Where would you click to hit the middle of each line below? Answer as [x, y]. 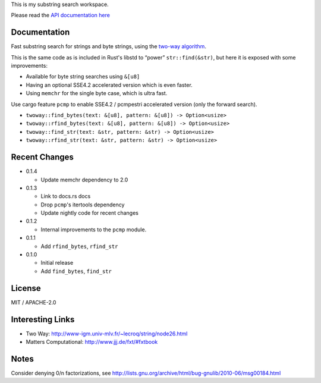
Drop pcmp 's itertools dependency [83, 205]
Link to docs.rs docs [66, 196]
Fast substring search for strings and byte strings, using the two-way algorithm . [108, 46]
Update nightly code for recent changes [90, 213]
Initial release [57, 263]
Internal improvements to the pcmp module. [94, 230]
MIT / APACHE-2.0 [34, 302]
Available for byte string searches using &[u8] [83, 77]
